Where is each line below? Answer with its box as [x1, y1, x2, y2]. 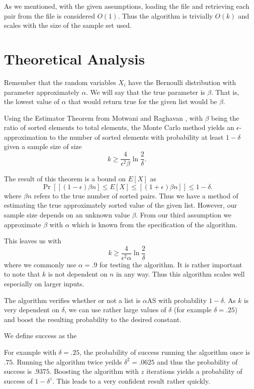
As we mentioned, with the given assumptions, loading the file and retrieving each [4, 1, 250, 11]
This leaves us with [4, 236, 62, 246]
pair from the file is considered [4, 10, 95, 21]
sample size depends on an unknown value [4, 209, 130, 219]
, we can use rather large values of [64, 304, 167, 315]
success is [4, 366, 32, 376]
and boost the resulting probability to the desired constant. [4, 314, 182, 324]
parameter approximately [4, 86, 80, 97]
